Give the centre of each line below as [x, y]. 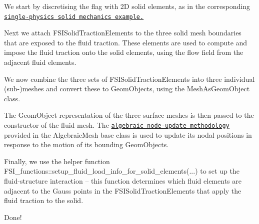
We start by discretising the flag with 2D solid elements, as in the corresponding [127, 6]
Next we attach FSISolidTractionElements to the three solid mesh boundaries [123, 33]
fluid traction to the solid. [44, 200]
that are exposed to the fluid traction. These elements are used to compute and [126, 42]
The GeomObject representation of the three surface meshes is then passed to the [129, 115]
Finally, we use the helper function [57, 161]
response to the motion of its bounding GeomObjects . [86, 144]
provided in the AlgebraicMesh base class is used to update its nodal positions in [128, 134]
